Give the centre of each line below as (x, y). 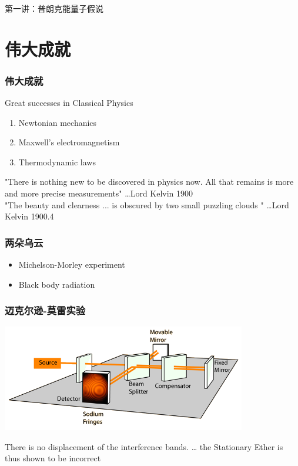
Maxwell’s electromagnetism (69, 142)
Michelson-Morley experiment (72, 264)
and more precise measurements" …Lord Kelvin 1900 (99, 193)
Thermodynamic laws (57, 162)
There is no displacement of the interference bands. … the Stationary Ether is (144, 446)
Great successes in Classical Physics (69, 103)
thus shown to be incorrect (53, 458)
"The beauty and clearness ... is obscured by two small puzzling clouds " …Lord (147, 204)
